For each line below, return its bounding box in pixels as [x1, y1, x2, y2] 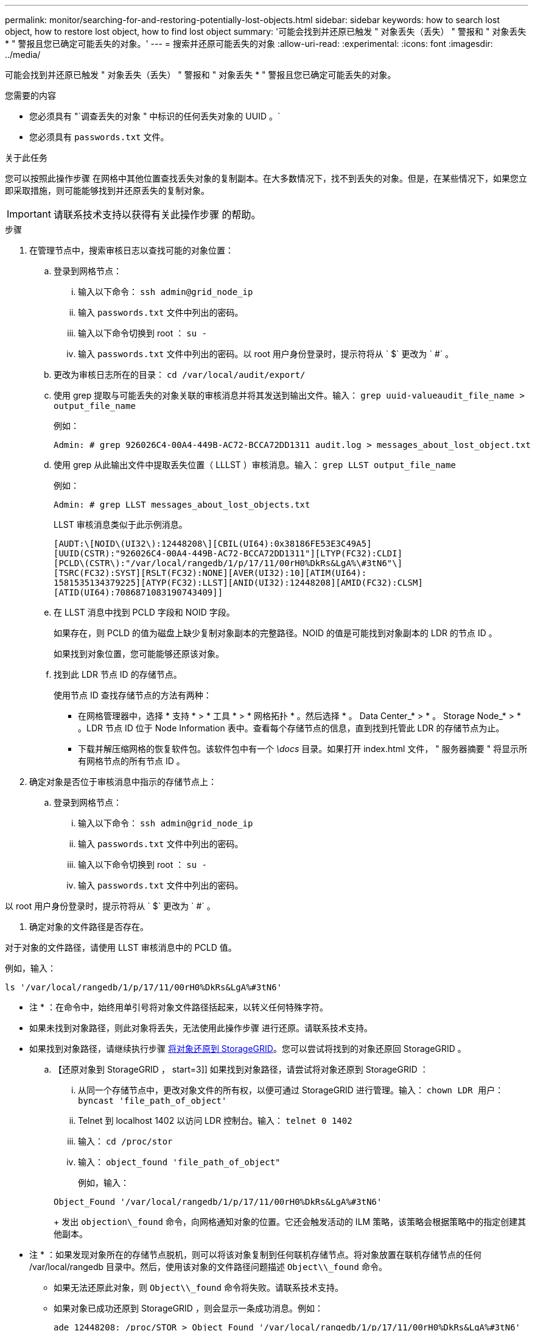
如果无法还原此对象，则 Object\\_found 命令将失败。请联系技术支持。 [54, 1282, 343, 1293]
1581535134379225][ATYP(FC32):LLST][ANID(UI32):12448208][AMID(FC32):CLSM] [54, 578, 423, 587]
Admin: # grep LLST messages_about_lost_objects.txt [54, 500, 310, 509]
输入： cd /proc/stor [78, 1136, 173, 1146]
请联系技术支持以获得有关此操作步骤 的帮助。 [53, 208, 261, 221]
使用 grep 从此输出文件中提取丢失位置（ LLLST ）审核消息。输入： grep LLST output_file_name [54, 460, 456, 470]
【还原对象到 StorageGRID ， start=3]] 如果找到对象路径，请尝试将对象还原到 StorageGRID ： [54, 1064, 428, 1074]
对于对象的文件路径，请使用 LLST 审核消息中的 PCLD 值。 [5, 942, 237, 953]
